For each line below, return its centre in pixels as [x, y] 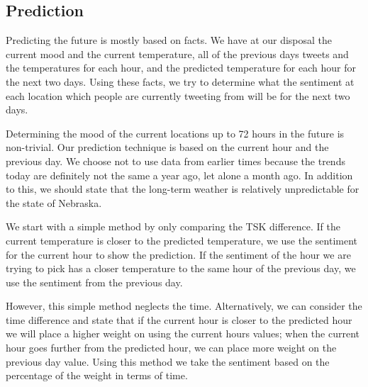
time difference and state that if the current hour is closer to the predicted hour [179, 319]
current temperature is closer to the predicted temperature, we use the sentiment [182, 240]
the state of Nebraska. [54, 202]
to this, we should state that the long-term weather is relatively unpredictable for [183, 189]
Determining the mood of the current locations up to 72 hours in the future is [175, 133]
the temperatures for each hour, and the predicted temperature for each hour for [181, 68]
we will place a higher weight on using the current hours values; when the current [183, 333]
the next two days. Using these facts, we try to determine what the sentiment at [180, 81]
